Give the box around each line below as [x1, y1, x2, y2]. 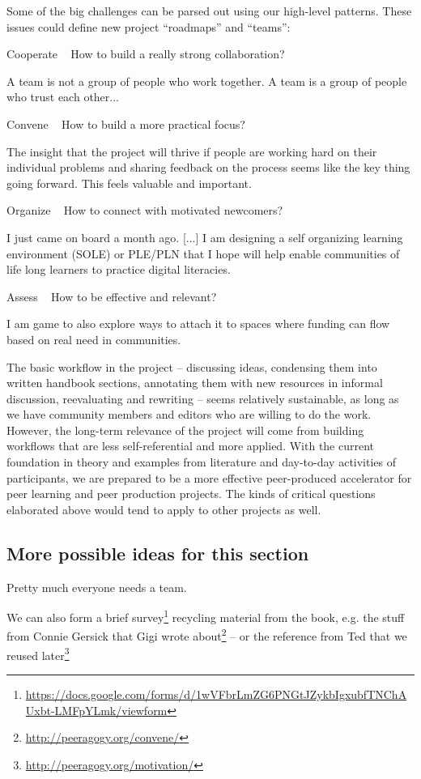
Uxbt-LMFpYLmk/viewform [25, 701, 168, 718]
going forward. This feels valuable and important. [6, 174, 252, 191]
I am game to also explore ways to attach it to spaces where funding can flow [6, 315, 390, 332]
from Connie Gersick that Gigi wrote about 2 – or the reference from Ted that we [6, 625, 407, 645]
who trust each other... [6, 88, 119, 105]
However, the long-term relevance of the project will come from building [6, 421, 364, 438]
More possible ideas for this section [6, 540, 309, 565]
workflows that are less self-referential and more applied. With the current [6, 437, 375, 454]
